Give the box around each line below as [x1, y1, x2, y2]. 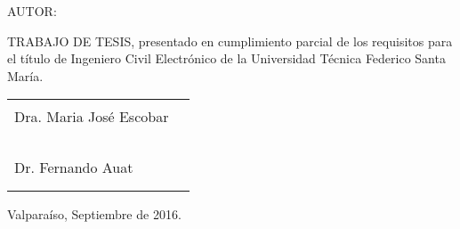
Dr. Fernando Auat [14, 157, 133, 178]
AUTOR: [7, 2, 57, 20]
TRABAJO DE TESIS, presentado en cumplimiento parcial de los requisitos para [7, 31, 453, 50]
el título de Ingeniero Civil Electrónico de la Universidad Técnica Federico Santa [7, 49, 446, 68]
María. [7, 66, 44, 85]
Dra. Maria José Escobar [14, 106, 169, 127]
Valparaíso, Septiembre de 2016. [7, 205, 182, 224]
